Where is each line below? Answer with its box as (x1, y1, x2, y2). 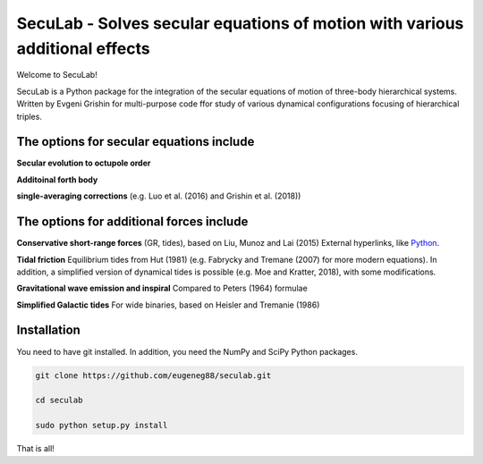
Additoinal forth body (16, 174, 98, 185)
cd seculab (35, 395, 83, 406)
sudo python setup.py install (35, 420, 168, 431)
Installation (16, 323, 80, 338)
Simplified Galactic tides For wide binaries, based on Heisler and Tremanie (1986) (16, 299, 320, 310)
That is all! (16, 443, 55, 454)
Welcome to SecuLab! (16, 70, 97, 80)
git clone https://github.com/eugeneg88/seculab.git (35, 370, 272, 380)
